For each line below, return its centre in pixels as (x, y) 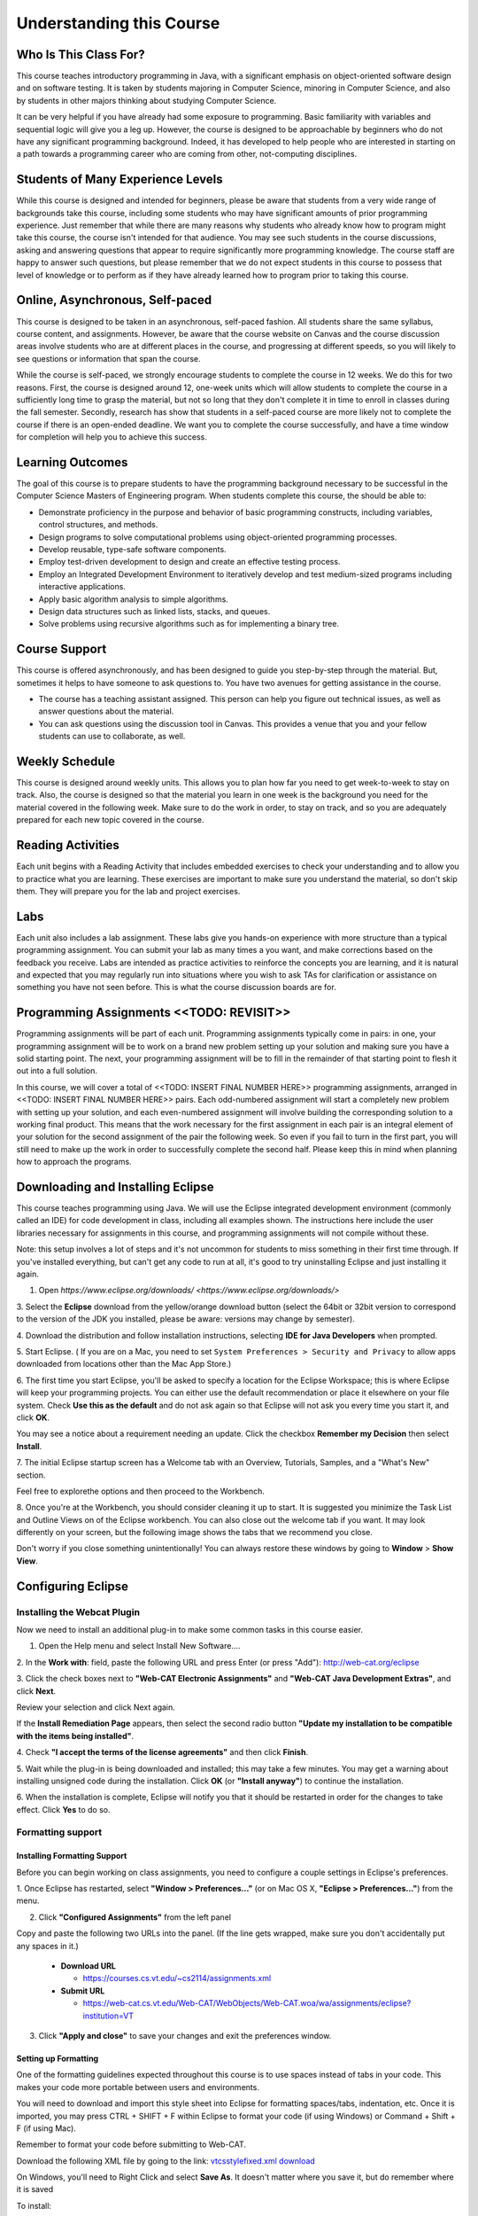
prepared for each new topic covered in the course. (110, 820)
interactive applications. (82, 587)
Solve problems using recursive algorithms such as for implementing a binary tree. (189, 624)
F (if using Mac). (46, 2128)
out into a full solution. (57, 1071)
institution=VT (108, 2016)
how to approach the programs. (74, 1162)
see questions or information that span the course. (108, 358)
